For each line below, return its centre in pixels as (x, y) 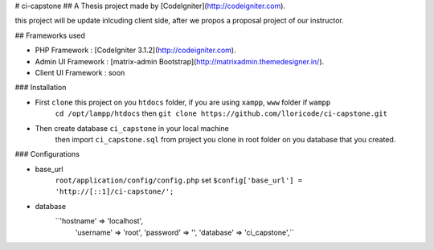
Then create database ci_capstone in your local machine (132, 128)
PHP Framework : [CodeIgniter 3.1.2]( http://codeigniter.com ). (135, 50)
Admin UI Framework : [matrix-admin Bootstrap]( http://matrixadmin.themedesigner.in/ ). (180, 61)
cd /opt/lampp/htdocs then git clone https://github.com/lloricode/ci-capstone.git (221, 113)
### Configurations (47, 154)
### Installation (41, 88)
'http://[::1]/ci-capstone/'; (115, 192)
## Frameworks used (50, 35)
